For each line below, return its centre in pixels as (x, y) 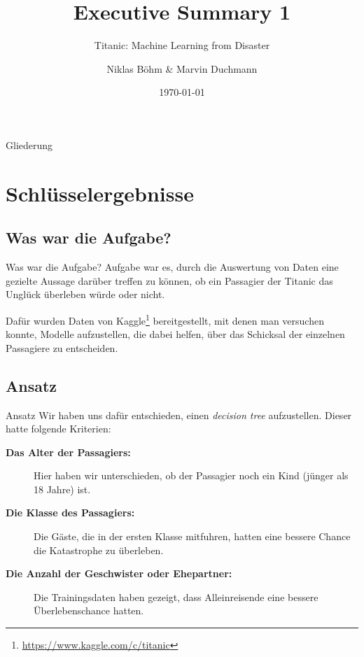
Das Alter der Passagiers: (68, 452)
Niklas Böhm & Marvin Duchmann (182, 68)
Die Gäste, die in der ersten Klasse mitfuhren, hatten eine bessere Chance (192, 536)
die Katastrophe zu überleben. (99, 550)
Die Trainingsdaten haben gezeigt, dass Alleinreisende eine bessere (176, 596)
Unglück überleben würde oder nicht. (85, 294)
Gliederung (29, 144)
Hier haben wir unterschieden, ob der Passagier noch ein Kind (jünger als (191, 475)
